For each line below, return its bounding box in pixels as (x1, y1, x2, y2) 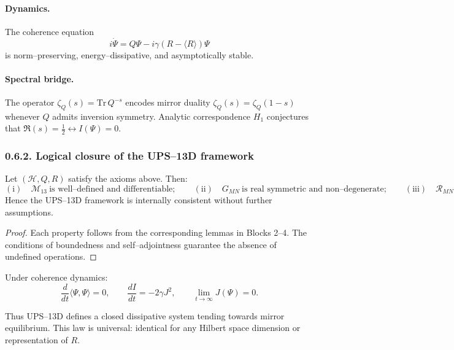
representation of (5, 333, 68, 346)
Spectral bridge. (5, 72, 74, 85)
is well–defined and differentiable (49, 185, 173, 194)
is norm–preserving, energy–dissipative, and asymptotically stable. (5, 48, 254, 61)
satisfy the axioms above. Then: (68, 172, 188, 185)
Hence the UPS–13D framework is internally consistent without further (5, 193, 272, 206)
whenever (5, 109, 40, 122)
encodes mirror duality (125, 96, 210, 108)
